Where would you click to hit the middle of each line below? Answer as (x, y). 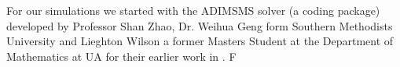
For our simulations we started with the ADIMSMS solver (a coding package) (193, 10)
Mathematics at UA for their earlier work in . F (121, 56)
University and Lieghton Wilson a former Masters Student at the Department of (200, 41)
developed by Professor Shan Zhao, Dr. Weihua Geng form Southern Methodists (200, 25)
